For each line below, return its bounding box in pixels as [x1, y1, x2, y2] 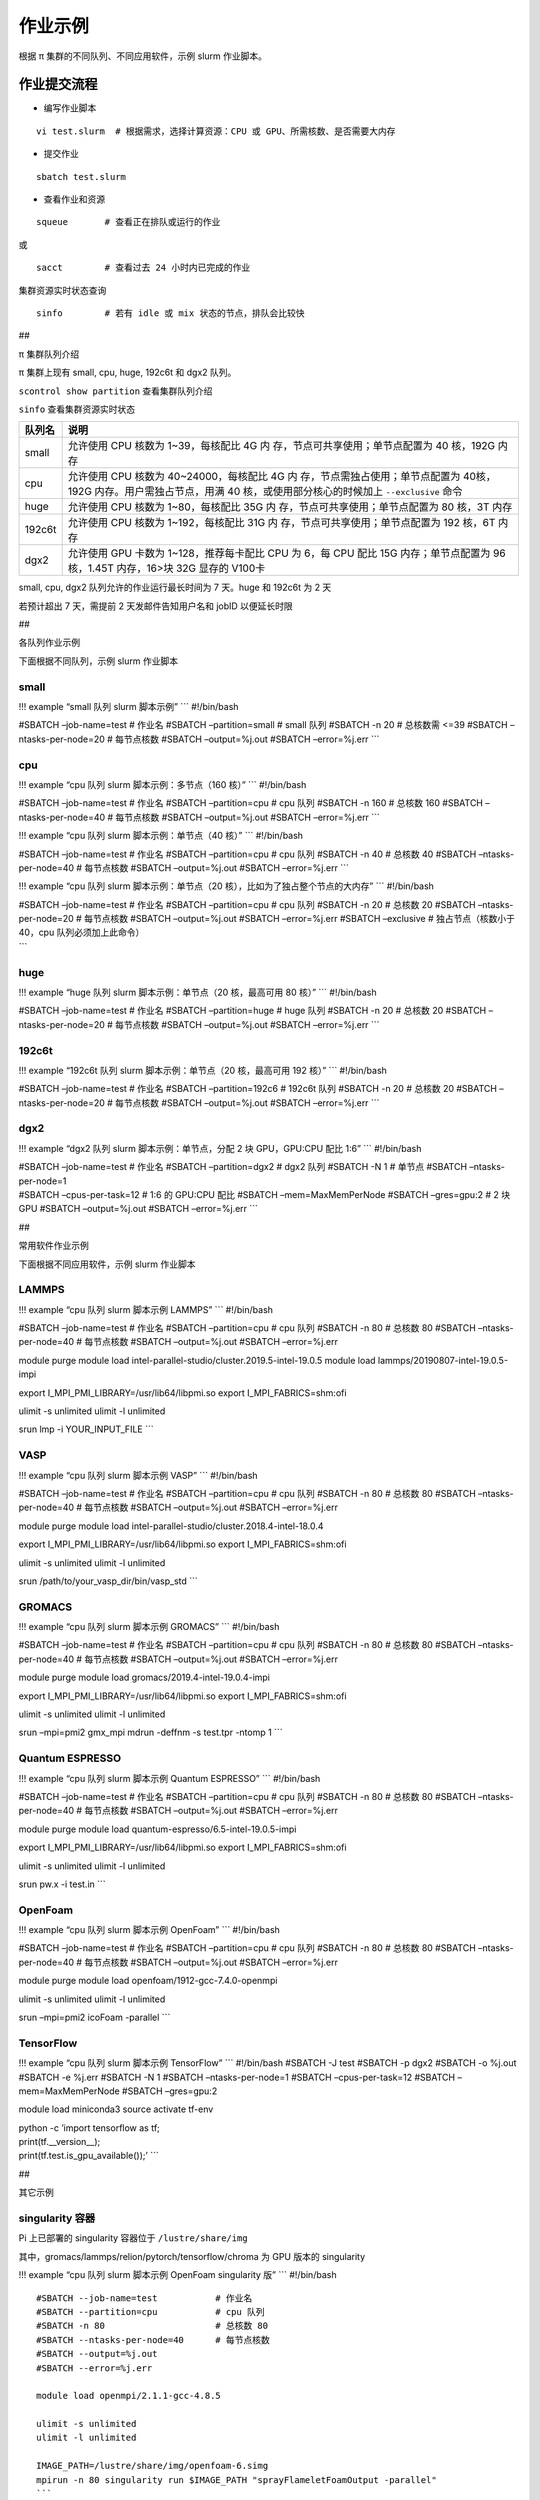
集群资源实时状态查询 [18, 284, 107, 296]
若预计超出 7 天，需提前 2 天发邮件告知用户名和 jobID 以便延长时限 [18, 600, 294, 612]
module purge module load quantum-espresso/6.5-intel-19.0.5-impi [18, 1823, 297, 1835]
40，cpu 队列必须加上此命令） [18, 926, 145, 939]
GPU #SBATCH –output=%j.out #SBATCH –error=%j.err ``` [18, 1203, 259, 1215]
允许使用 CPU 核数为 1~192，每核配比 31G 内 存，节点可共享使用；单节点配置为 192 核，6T [67, 516, 496, 530]
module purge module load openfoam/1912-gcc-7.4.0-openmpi [18, 1975, 278, 1987]
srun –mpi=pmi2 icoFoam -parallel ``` [18, 2011, 171, 2023]
